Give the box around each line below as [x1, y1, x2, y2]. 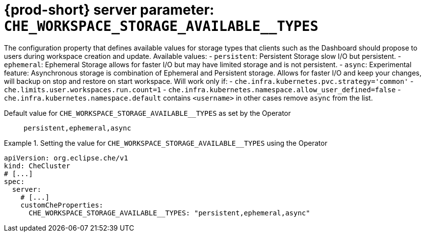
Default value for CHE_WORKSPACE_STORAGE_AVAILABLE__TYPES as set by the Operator [4, 108, 291, 117]
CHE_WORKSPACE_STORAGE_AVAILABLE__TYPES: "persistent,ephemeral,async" [28, 209, 310, 217]
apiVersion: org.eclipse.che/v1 [4, 154, 128, 162]
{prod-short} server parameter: [4, 1, 214, 18]
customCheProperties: [20, 201, 104, 209]
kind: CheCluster [4, 161, 70, 170]
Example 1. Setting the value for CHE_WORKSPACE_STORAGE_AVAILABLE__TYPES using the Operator [4, 138, 327, 147]
